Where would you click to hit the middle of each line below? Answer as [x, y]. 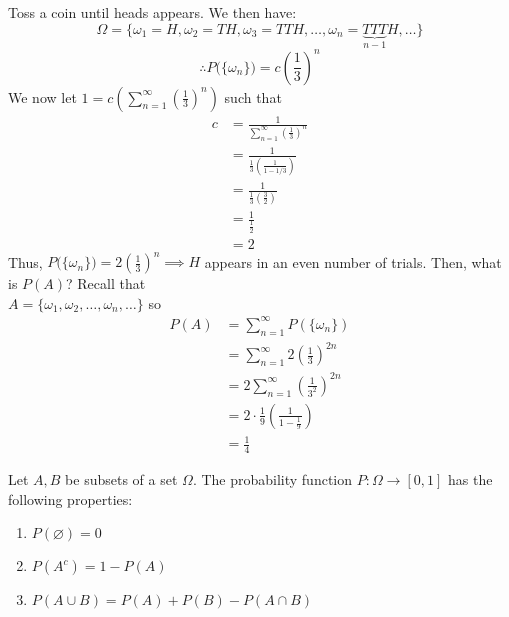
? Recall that [106, 283]
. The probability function [272, 479]
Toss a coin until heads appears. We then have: [152, 12]
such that [253, 96]
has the [470, 479]
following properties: [70, 498]
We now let [42, 96]
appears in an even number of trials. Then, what [353, 261]
